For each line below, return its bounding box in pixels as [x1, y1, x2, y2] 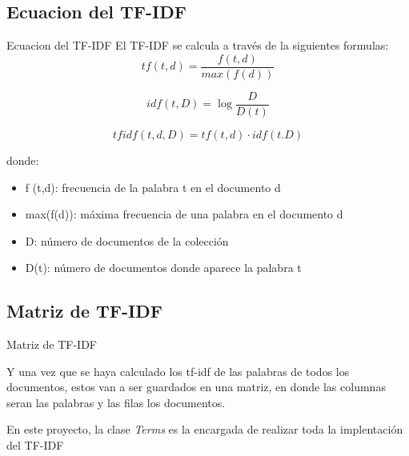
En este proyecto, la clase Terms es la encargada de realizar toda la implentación [6, 421, 403, 438]
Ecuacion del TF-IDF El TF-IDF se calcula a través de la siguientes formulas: [6, 37, 389, 54]
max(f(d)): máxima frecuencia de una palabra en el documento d [25, 206, 343, 222]
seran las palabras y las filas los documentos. [6, 394, 226, 410]
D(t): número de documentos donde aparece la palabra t [25, 259, 302, 276]
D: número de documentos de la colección [25, 232, 229, 249]
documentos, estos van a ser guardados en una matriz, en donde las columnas [6, 378, 386, 395]
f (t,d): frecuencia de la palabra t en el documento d [25, 178, 281, 195]
